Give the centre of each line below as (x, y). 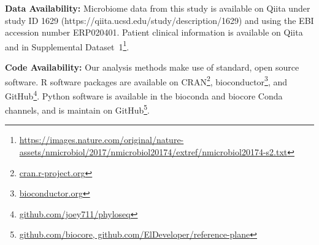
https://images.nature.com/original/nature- (102, 140)
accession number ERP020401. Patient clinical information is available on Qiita (154, 32)
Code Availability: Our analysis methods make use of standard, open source (152, 67)
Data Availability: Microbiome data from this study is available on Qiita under (158, 8)
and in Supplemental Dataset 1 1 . (67, 45)
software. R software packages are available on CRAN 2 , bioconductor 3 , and (146, 80)
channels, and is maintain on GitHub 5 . (77, 109)
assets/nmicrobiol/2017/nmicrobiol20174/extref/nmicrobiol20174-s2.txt (153, 151)
